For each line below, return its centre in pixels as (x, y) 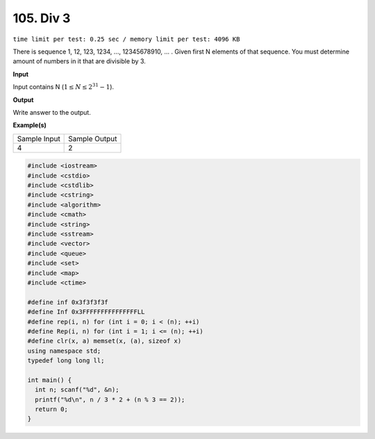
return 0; (52, 409)
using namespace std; (64, 351)
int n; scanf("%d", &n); (77, 390)
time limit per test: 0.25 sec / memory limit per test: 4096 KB (126, 39)
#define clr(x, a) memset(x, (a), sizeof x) (105, 341)
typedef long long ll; (66, 361)
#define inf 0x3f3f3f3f (68, 302)
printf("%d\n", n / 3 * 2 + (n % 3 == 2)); (110, 399)
